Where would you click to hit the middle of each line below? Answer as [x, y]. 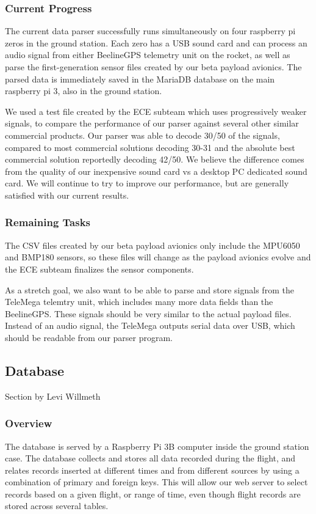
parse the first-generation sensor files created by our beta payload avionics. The [153, 67]
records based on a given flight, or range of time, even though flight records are [153, 494]
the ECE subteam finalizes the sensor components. [99, 269]
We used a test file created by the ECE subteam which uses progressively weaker [156, 111]
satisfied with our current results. [67, 195]
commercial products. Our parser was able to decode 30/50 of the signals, [142, 135]
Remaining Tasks [48, 222]
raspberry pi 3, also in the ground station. [84, 91]
